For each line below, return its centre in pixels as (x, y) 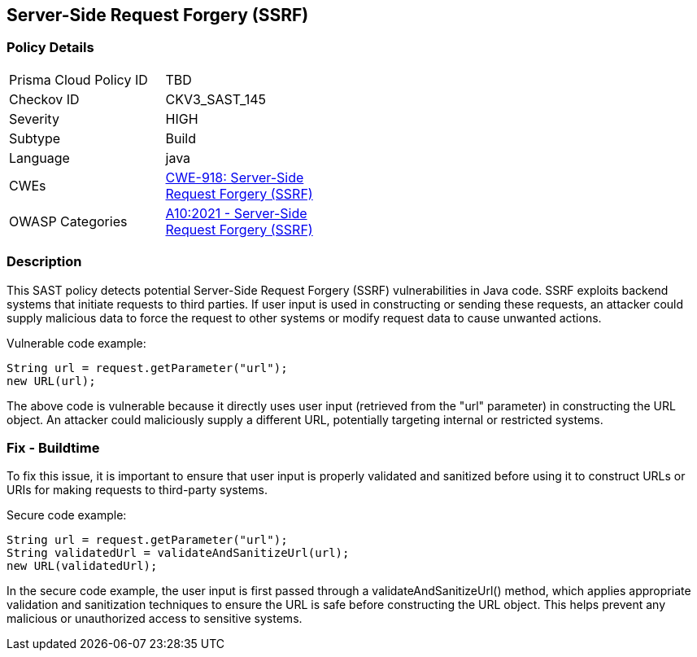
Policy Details (50, 48)
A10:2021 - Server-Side (236, 213)
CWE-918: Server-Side (235, 177)
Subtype (35, 138)
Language (39, 158)
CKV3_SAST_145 (216, 99)
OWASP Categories (68, 221)
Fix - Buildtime (53, 447)
